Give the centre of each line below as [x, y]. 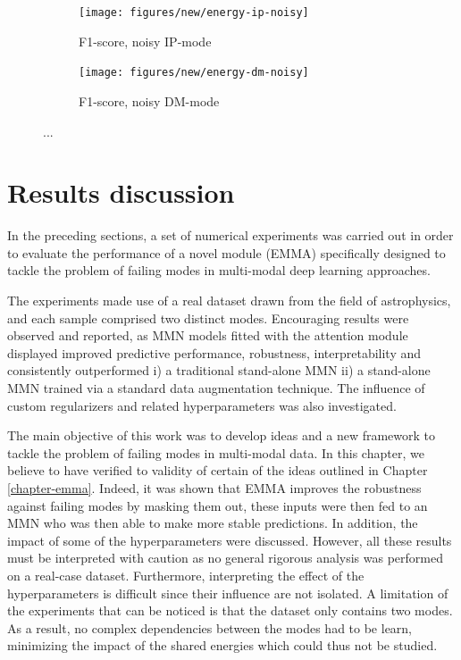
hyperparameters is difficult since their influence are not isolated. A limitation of [228, 593]
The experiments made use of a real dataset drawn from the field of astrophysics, [229, 300]
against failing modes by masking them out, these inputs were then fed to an [218, 505]
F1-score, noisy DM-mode [149, 100]
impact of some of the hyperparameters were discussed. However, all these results [230, 540]
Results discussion [121, 192]
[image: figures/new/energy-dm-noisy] [194, 73]
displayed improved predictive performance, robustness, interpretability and [214, 352]
